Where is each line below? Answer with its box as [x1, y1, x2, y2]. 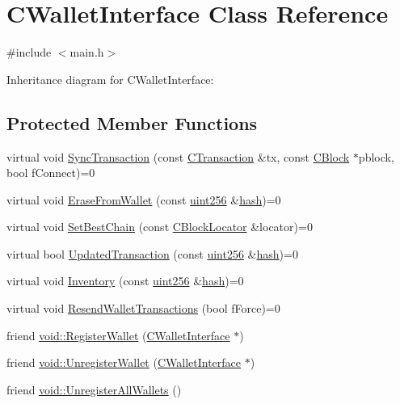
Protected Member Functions [6, 110, 258, 135]
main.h [69, 44, 104, 61]
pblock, [358, 148, 394, 165]
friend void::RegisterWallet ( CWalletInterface [6, 326, 230, 343]
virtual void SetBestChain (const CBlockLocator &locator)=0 [6, 218, 313, 235]
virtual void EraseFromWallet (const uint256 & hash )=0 [6, 191, 281, 208]
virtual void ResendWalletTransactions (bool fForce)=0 [6, 300, 280, 317]
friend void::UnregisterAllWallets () [6, 381, 182, 398]
